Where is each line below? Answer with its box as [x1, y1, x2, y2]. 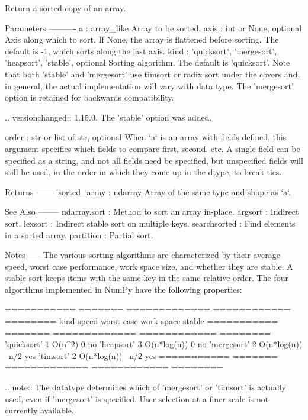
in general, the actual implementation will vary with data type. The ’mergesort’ [5, 79, 294, 92]
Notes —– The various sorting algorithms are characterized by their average [5, 248, 280, 261]
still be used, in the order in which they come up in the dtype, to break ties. [5, 166, 282, 178]
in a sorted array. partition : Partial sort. [5, 228, 153, 241]
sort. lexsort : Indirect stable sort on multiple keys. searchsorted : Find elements [5, 217, 296, 229]
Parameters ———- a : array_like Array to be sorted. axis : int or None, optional [5, 21, 302, 34]
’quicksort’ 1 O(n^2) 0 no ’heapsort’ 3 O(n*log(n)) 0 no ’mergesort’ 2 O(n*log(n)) [5, 338, 303, 350]
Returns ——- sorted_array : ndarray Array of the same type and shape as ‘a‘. [5, 185, 291, 198]
